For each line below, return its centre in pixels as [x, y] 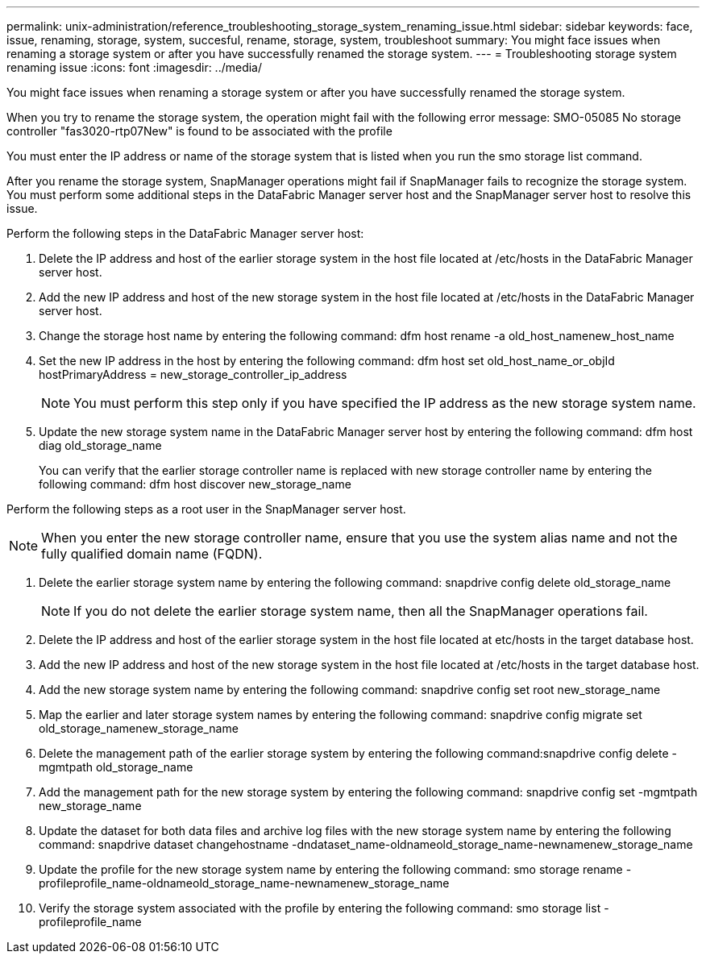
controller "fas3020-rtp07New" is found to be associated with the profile [199, 131]
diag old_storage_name [100, 445]
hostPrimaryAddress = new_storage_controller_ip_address [193, 374]
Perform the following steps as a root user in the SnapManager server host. [206, 509]
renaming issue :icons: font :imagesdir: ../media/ [135, 67]
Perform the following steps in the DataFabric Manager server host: [185, 233]
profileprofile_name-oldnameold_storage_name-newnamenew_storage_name [244, 883]
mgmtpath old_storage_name [116, 767]
